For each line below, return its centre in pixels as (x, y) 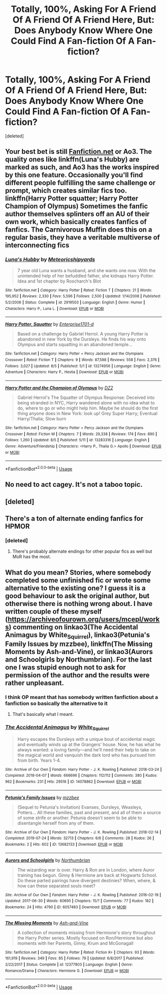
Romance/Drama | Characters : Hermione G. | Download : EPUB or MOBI (67, 971)
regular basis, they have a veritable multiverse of (83, 237)
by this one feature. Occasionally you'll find (74, 175)
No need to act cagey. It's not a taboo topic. (74, 485)
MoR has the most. (32, 557)
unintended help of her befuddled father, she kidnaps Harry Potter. (85, 276)
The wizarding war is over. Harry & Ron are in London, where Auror (86, 870)
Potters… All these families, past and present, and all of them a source (89, 812)
